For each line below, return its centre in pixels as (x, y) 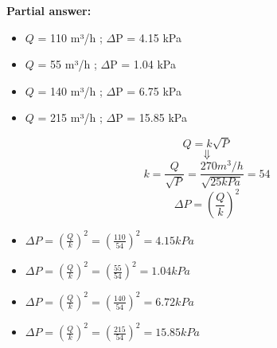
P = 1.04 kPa (143, 64)
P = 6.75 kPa (148, 90)
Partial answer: (49, 10)
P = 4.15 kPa (148, 37)
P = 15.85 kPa (151, 117)
